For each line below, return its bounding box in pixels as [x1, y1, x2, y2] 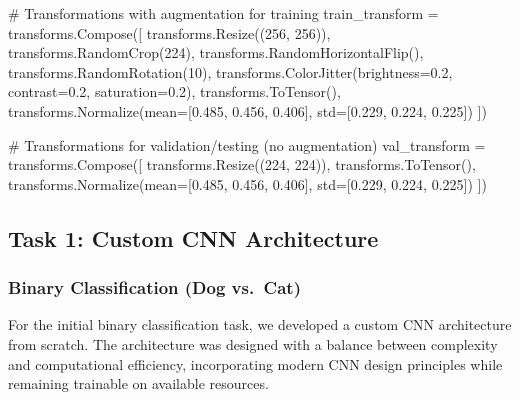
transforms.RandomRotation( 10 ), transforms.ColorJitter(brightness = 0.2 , [8, 61, 453, 82]
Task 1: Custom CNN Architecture [8, 222, 379, 253]
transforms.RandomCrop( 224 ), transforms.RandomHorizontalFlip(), [8, 42, 424, 63]
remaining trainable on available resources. [8, 373, 269, 394]
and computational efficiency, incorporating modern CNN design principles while [8, 353, 503, 374]
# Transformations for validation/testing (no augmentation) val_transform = [8, 134, 486, 155]
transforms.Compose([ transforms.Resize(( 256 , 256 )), [8, 22, 331, 43]
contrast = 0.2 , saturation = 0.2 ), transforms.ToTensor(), [8, 81, 341, 102]
